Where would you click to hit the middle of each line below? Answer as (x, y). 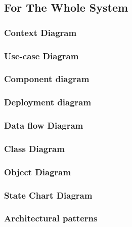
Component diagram (47, 79)
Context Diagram (40, 32)
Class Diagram (34, 148)
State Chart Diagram (48, 195)
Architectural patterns (51, 218)
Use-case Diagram (41, 55)
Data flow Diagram (44, 125)
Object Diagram (38, 172)
